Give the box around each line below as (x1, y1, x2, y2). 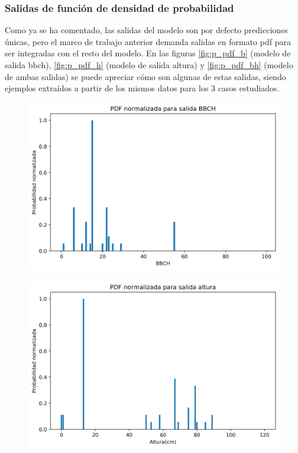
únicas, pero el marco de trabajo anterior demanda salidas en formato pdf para (5, 35, 291, 47)
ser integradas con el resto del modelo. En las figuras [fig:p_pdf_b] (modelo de (5, 47, 291, 59)
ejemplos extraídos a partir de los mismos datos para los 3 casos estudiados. (5, 82, 280, 94)
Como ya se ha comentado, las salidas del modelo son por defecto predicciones (5, 24, 288, 36)
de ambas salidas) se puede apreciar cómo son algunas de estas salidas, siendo (5, 70, 286, 82)
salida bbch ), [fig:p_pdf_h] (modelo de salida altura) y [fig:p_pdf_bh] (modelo (5, 59, 293, 71)
